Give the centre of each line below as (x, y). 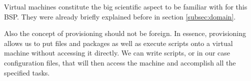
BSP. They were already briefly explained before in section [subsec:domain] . (120, 16)
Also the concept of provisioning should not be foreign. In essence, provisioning (125, 33)
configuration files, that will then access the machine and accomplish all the (120, 62)
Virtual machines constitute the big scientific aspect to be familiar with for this (126, 6)
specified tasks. (27, 72)
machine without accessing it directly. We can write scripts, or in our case (117, 53)
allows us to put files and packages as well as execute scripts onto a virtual (118, 43)
